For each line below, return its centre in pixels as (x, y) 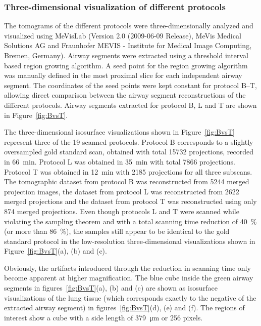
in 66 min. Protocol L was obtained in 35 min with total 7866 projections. (120, 161)
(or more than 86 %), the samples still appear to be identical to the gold (117, 231)
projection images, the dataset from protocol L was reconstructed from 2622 (122, 191)
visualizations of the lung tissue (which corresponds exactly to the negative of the (130, 297)
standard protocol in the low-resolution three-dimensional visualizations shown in (130, 241)
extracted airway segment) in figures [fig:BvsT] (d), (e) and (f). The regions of (124, 308)
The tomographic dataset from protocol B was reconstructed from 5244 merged (127, 181)
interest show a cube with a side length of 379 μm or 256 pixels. (103, 317)
